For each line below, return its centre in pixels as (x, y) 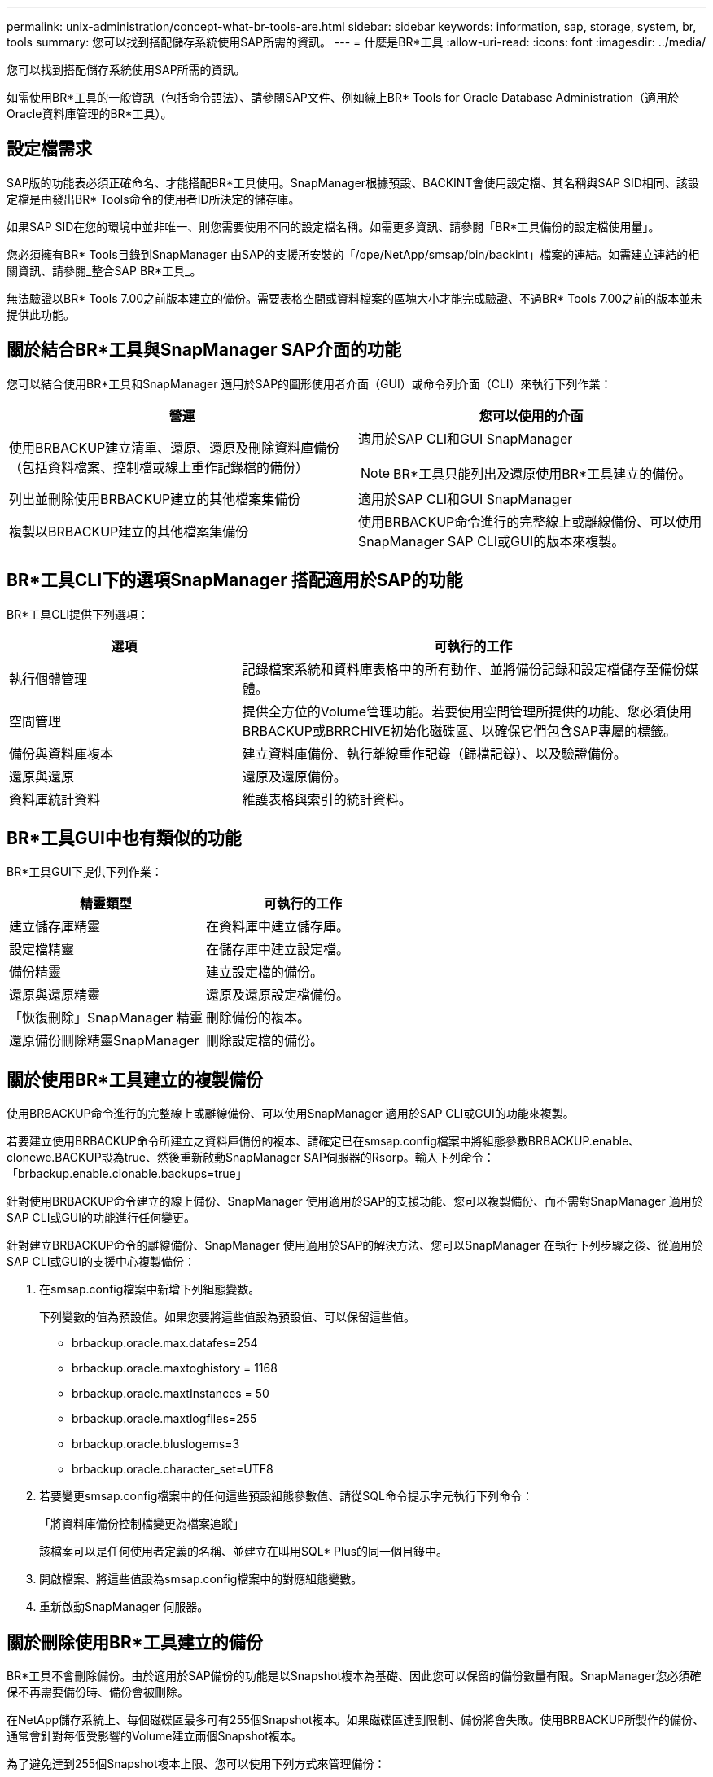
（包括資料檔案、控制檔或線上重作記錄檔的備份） (159, 467)
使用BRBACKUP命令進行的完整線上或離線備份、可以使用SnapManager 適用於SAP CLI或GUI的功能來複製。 (291, 1114)
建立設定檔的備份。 (265, 972)
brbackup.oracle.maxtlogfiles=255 (164, 1419)
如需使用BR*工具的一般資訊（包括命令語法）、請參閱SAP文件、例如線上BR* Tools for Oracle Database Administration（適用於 (343, 97)
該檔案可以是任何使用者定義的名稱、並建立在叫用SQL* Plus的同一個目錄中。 (244, 1552)
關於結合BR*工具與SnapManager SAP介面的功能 (204, 350)
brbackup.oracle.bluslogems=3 (156, 1444)
